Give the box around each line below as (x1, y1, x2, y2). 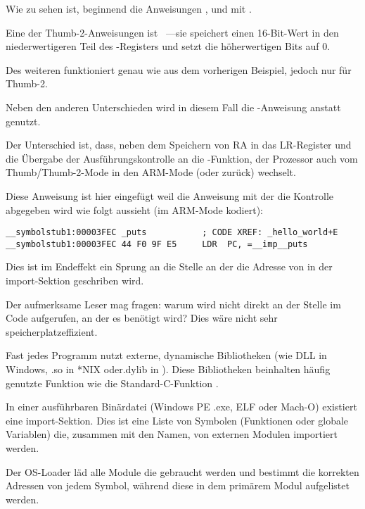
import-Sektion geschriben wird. (6, 273, 144, 288)
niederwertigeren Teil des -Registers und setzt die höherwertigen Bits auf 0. (6, 39, 331, 54)
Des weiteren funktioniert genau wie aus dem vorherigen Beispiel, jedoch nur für (6, 62, 352, 77)
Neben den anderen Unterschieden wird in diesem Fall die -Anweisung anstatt (6, 99, 341, 114)
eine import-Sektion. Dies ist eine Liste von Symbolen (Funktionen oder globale (6, 413, 349, 427)
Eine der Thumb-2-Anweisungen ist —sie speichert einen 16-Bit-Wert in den (6, 25, 339, 39)
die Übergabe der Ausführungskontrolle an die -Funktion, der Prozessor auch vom (6, 151, 358, 165)
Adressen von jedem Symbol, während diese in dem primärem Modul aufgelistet (6, 478, 350, 493)
